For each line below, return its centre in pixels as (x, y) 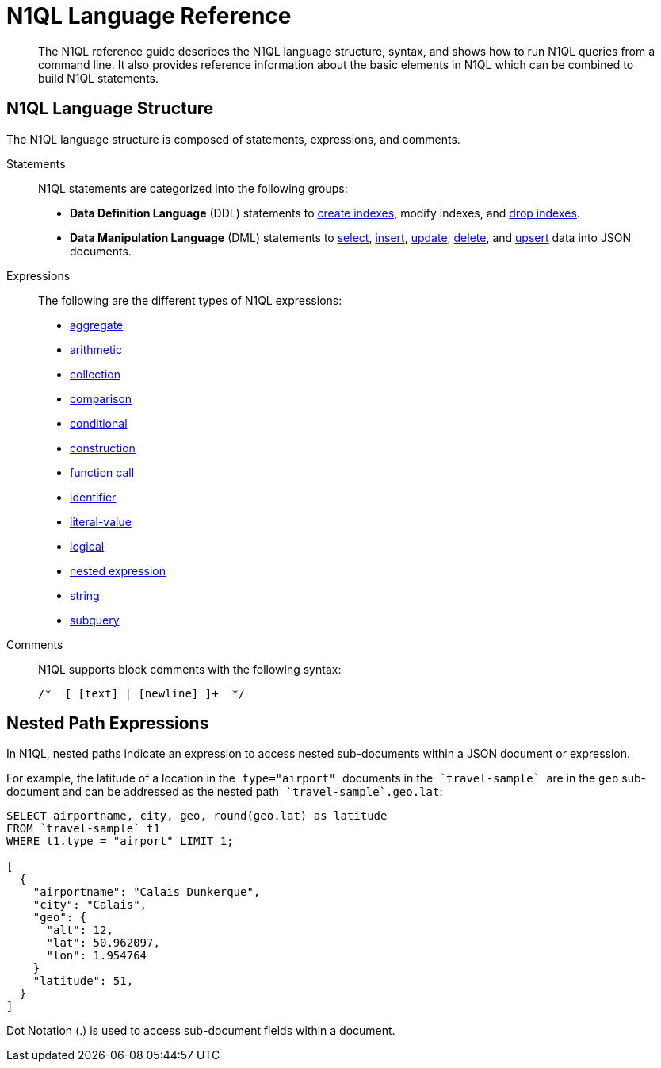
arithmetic (96, 349)
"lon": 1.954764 (97, 956)
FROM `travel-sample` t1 (83, 829)
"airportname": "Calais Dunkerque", (147, 892)
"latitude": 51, (83, 981)
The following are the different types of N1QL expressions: (190, 300)
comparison (101, 398)
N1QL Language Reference (149, 16)
